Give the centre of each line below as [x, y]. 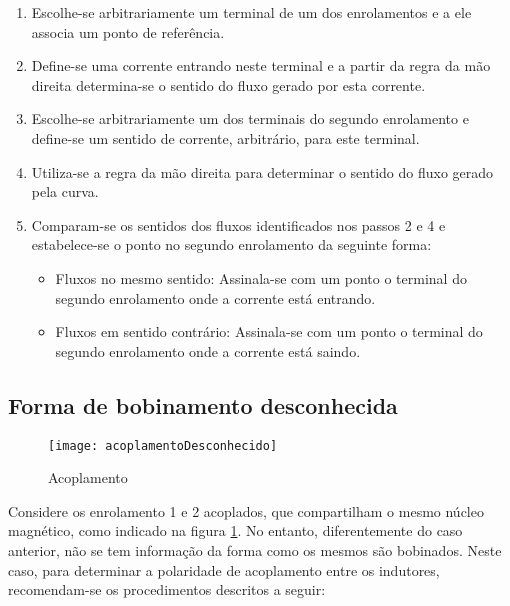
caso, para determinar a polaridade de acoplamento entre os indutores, [224, 569]
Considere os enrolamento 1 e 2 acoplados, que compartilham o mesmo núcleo [246, 510]
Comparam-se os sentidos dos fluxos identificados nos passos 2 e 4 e [238, 224]
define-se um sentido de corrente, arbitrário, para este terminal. [225, 137]
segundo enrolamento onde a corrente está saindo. [208, 350]
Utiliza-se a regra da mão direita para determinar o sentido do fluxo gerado [262, 171]
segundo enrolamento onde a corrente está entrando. [215, 297]
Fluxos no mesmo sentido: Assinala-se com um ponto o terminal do [261, 277]
